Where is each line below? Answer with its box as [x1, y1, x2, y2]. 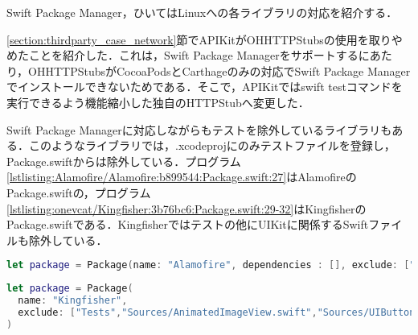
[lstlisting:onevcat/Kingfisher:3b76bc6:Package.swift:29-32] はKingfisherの [6, 200, 367, 217]
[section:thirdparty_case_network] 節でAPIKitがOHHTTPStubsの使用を [6, 31, 369, 48]
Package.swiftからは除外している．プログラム [6, 152, 241, 169]
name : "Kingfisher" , [18, 295, 128, 307]
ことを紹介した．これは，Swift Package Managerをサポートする [28, 47, 359, 64]
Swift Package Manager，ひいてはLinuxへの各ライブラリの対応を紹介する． [6, 4, 398, 20]
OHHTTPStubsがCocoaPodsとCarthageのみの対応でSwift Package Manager [28, 62, 411, 79]
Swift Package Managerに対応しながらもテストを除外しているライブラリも [6, 121, 392, 138]
